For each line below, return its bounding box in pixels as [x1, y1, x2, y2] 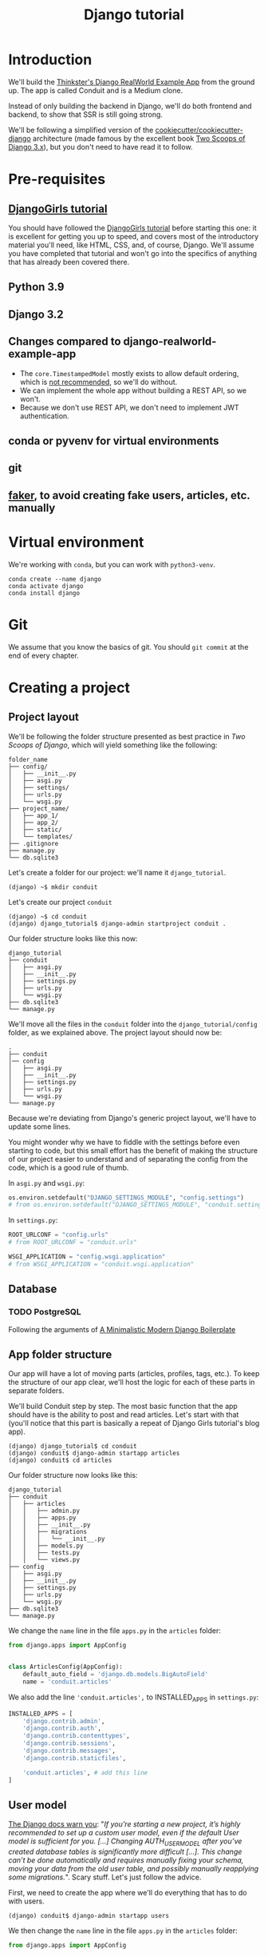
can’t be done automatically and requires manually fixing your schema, [8, 1855, 244, 1865]
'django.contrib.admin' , [22, 1717, 105, 1725]
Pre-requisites [8, 170, 106, 189]
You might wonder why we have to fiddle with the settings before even [8, 1137, 240, 1147]
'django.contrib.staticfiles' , [22, 1754, 127, 1762]
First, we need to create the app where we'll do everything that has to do [8, 1888, 247, 1898]
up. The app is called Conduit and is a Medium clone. [8, 86, 183, 95]
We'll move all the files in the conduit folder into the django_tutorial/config [8, 1019, 258, 1029]
